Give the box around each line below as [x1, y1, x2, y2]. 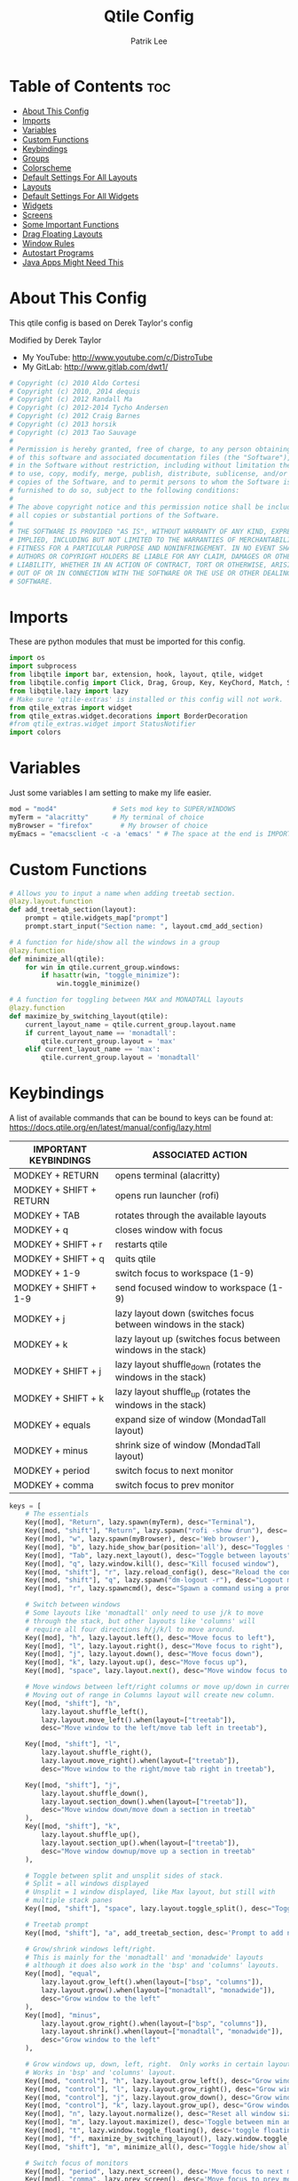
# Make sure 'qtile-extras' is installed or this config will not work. [9, 695, 284, 704]
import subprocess [9, 662, 77, 671]
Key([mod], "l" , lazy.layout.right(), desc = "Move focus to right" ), [25, 1641, 284, 1651]
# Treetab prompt [25, 1919, 90, 1929]
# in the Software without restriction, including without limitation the [9, 461, 292, 471]
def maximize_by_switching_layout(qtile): [9, 1011, 169, 1020]
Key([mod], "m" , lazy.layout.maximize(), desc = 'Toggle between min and [25, 2118, 295, 2127]
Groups [21, 153, 50, 164]
